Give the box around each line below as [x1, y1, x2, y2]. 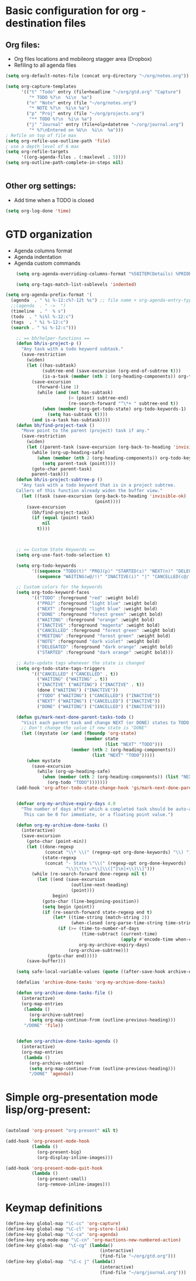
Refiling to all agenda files [13, 62, 77, 69]
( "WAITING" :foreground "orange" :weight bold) [36, 617, 156, 623]
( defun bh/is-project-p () [16, 341, 82, 347]
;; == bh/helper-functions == [16, 335, 90, 341]
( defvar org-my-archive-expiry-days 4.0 [16, 801, 116, 807]
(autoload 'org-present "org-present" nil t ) [5, 1128, 118, 1134]
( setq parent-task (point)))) [42, 460, 116, 466]
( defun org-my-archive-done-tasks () [16, 822, 108, 828]
